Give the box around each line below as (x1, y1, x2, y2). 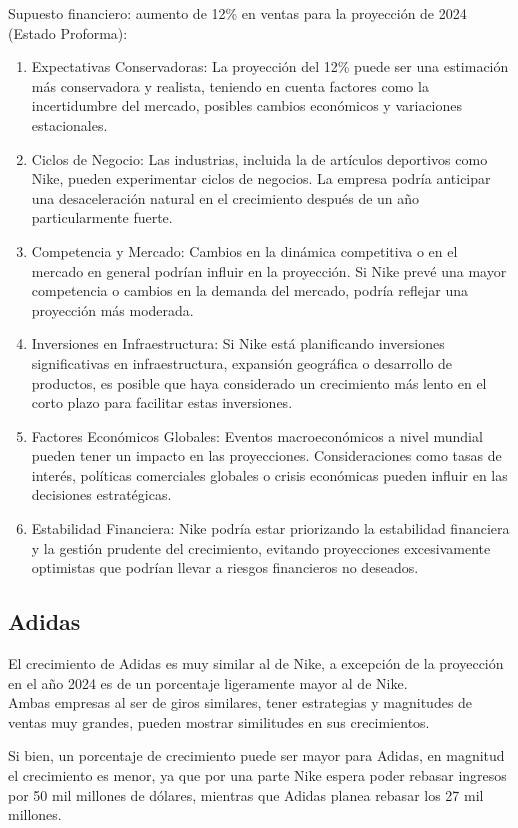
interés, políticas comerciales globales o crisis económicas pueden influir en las (31, 464, 508, 485)
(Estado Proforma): (8, 22, 128, 43)
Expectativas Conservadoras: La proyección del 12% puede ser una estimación (31, 56, 509, 77)
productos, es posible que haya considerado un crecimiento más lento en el (31, 372, 487, 393)
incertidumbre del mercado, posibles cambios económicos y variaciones (31, 95, 463, 116)
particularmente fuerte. (31, 207, 173, 228)
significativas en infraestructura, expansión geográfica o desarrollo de (31, 352, 453, 373)
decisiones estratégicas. (31, 484, 172, 505)
